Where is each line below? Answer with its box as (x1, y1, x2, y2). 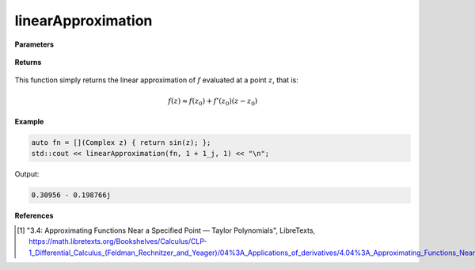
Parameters (14, 40, 55, 49)
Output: (14, 169, 40, 179)
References (14, 211, 54, 221)
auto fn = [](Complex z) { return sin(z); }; (31, 139, 211, 147)
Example (14, 117, 44, 127)
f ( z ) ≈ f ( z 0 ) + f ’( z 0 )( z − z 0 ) (167, 96, 258, 107)
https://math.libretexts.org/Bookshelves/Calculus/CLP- (28, 237, 207, 246)
